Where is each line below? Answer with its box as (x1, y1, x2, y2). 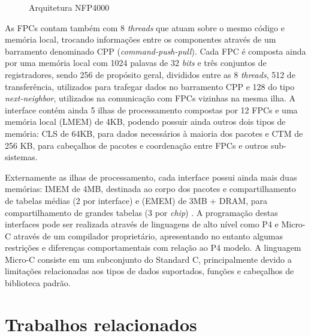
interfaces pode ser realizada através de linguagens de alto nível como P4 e (5, 218, 279, 230)
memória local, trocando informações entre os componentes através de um (5, 33, 276, 46)
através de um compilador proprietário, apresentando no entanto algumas (13, 229, 283, 242)
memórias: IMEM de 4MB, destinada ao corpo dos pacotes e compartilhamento (5, 182, 296, 195)
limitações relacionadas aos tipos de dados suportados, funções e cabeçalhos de (5, 265, 294, 277)
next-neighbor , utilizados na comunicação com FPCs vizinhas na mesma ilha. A (5, 92, 296, 104)
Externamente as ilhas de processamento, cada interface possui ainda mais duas (5, 170, 297, 183)
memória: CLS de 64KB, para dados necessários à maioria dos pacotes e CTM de (5, 127, 303, 139)
